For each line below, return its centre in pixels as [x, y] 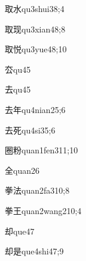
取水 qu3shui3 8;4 [35, 8]
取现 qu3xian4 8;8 [35, 29]
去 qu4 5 [18, 89]
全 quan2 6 [22, 170]
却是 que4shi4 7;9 [34, 251]
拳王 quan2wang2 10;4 [43, 210]
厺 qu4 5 [18, 69]
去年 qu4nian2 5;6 [35, 109]
